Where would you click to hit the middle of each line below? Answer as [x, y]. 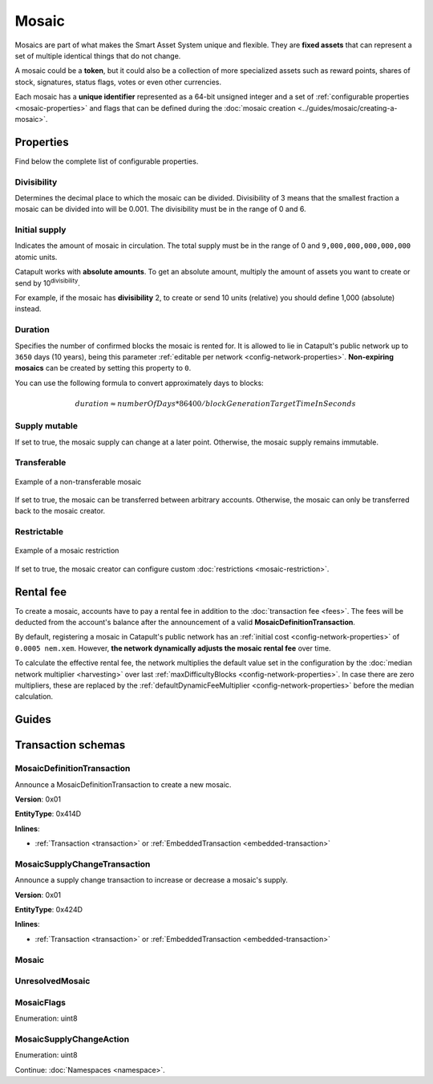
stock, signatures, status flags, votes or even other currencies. [118, 82]
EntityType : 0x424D [49, 910]
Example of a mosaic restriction [67, 550]
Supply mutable [47, 426]
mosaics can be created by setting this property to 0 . [103, 368]
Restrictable [39, 532]
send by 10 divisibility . [47, 282]
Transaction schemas [70, 745]
